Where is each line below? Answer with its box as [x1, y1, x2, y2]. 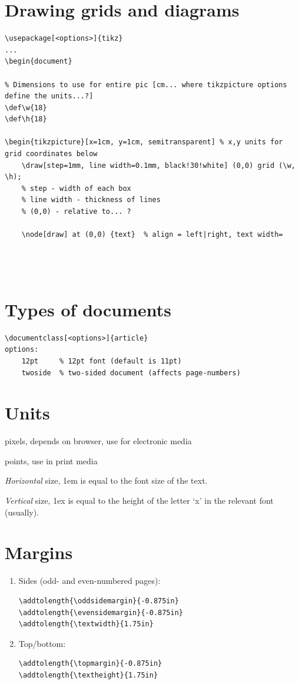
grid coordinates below [5, 150, 98, 158]
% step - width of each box [21, 184, 131, 193]
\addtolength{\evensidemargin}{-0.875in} [18, 608, 183, 617]
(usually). [5, 505, 39, 518]
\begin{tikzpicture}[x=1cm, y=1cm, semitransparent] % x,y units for [5, 138, 283, 147]
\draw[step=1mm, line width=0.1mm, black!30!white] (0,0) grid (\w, [21, 161, 295, 170]
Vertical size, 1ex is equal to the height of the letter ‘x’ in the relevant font [5, 494, 274, 506]
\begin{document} [5, 57, 72, 66]
